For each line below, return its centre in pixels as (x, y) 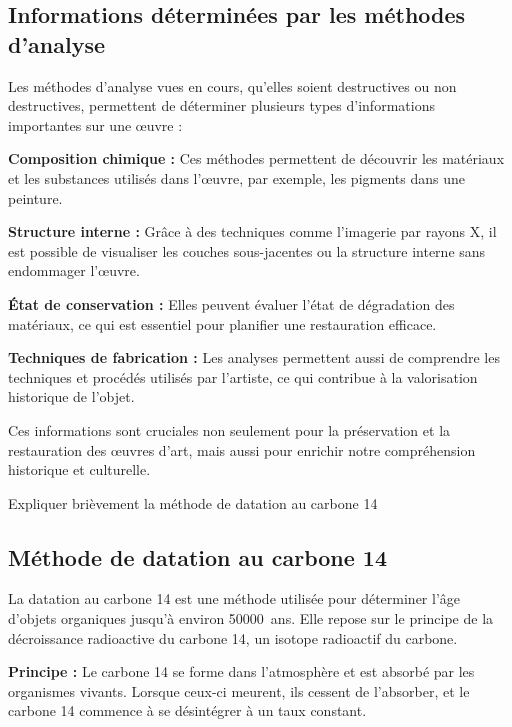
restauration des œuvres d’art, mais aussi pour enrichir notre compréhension (242, 449)
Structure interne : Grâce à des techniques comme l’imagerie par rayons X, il (252, 231)
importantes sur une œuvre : (95, 124)
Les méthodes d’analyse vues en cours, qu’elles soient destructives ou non (232, 85)
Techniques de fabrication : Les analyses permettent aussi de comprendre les (254, 357)
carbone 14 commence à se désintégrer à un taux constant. (187, 710)
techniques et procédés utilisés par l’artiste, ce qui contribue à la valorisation (243, 376)
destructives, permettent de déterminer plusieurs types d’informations (221, 105)
